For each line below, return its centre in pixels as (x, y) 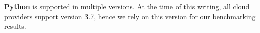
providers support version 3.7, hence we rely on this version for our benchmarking (130, 16)
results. (15, 26)
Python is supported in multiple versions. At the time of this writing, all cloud (127, 6)
